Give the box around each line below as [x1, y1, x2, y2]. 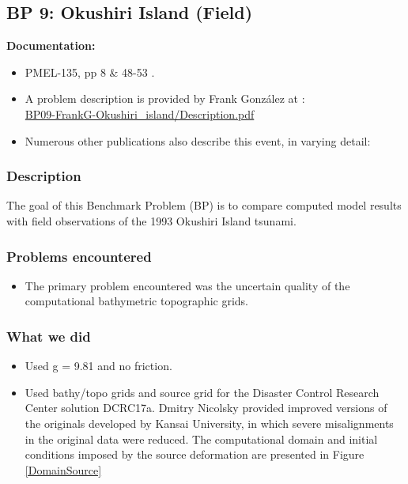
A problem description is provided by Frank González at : [25, 90, 305, 107]
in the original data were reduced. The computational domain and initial [25, 430, 378, 447]
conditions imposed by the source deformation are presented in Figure [25, 446, 365, 463]
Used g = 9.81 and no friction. [25, 357, 172, 374]
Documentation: [6, 37, 96, 54]
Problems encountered [6, 246, 152, 266]
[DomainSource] [25, 461, 102, 478]
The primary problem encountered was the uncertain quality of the [25, 277, 350, 293]
